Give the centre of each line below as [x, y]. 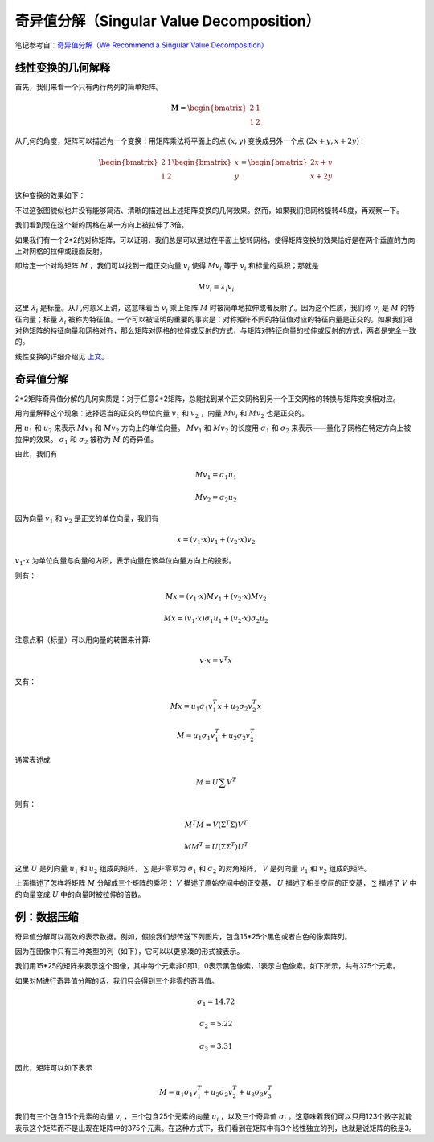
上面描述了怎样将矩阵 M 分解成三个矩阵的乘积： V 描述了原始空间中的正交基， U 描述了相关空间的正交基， [192, 883]
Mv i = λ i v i [216, 288]
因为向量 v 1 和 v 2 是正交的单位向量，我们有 [87, 520]
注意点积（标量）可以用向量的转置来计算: [83, 640]
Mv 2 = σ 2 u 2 [216, 498]
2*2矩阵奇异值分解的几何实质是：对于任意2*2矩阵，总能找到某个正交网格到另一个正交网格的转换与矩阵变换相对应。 [208, 399]
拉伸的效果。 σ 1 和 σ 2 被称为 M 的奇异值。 [86, 440]
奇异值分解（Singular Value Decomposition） [168, 21]
